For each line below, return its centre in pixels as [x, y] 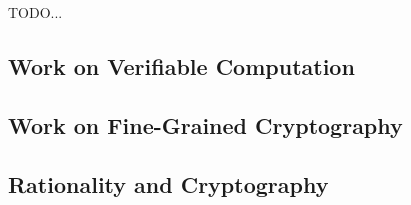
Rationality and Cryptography [168, 183]
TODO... [35, 12]
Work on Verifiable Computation [181, 65]
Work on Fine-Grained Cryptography [205, 124]
